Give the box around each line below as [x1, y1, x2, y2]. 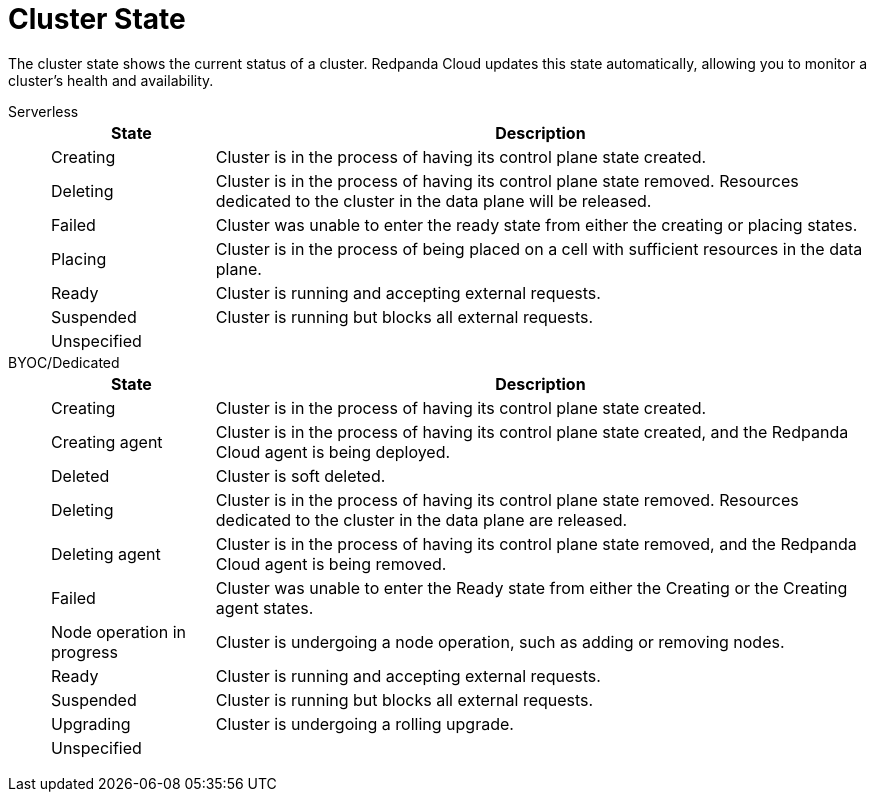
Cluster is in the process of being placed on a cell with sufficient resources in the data [215, 238, 863, 259]
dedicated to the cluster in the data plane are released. [215, 509, 628, 530]
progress [51, 641, 118, 662]
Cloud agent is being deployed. [215, 441, 451, 462]
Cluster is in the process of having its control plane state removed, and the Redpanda [215, 533, 857, 554]
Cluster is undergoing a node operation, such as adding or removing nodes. [215, 631, 785, 652]
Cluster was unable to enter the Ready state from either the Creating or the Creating [215, 577, 848, 598]
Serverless [8, 102, 79, 120]
